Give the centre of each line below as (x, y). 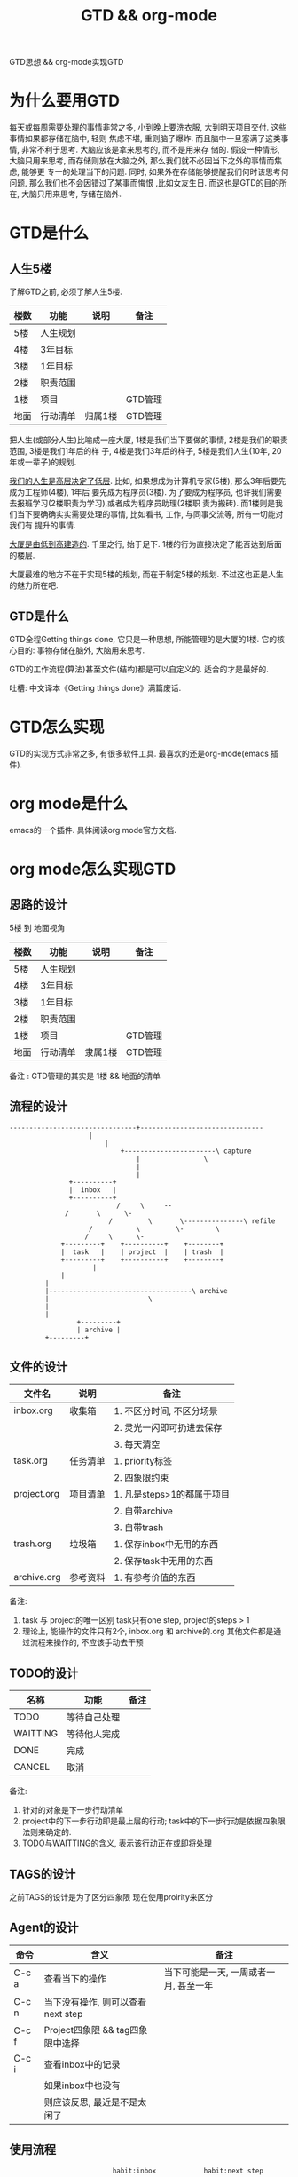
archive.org (37, 1577)
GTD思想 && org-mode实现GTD (67, 62)
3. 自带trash (139, 1528)
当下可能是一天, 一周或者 (215, 1972)
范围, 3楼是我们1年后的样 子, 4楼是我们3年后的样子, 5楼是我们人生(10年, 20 (145, 451)
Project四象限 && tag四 (91, 2030)
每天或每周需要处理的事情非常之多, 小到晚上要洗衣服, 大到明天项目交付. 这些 (148, 127)
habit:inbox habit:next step (188, 2171)
